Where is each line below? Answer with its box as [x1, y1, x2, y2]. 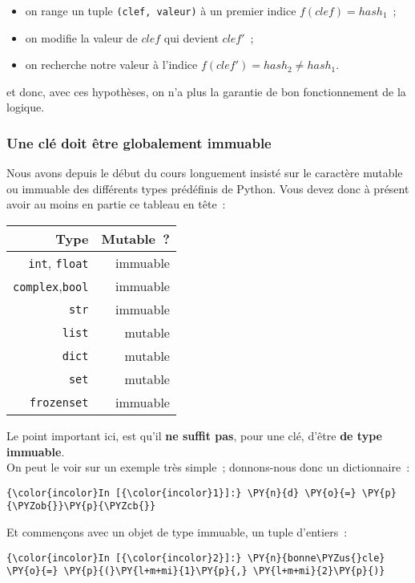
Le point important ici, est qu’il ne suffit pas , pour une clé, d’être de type [6, 427, 382, 444]
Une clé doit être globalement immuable [6, 132, 272, 152]
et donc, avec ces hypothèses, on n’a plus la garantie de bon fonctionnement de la [6, 83, 406, 99]
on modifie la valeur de [25, 29, 138, 46]
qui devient [163, 29, 219, 46]
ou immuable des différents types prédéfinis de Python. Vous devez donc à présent [6, 180, 409, 196]
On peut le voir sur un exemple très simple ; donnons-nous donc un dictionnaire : [6, 459, 410, 476]
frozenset [29, 395, 89, 409]
